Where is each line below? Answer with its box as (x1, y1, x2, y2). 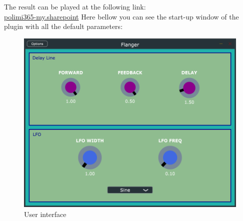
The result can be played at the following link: (4, 1, 146, 11)
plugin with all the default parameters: (4, 21, 123, 31)
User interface (24, 208, 66, 219)
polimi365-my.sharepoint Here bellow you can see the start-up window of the (4, 11, 239, 21)
